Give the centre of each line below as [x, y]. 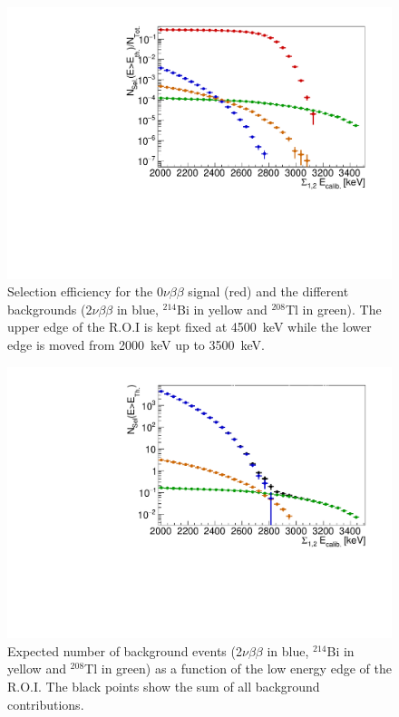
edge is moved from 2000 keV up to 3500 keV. [136, 345]
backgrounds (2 [50, 309]
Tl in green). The [333, 309]
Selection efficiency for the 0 [85, 291]
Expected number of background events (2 [125, 650]
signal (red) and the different [268, 291]
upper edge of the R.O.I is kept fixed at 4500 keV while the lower [190, 327]
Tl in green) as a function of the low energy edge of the [238, 669]
